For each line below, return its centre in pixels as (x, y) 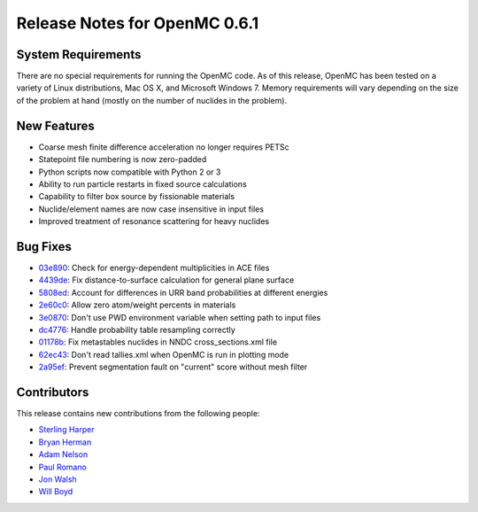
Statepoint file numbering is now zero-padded (123, 159)
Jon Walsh (58, 479)
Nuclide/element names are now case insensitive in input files (151, 209)
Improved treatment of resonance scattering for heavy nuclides (154, 221)
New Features (55, 125)
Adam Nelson (63, 454)
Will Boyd (56, 492)
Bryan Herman (65, 442)
